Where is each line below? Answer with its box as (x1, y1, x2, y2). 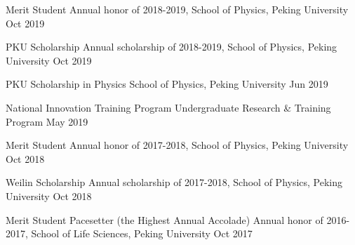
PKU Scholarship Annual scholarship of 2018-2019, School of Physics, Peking (6, 39, 337, 54)
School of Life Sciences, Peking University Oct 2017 (31, 226, 253, 241)
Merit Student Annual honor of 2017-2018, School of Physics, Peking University (6, 138, 349, 152)
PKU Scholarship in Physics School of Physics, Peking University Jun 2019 (6, 77, 328, 91)
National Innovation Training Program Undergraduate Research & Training (6, 100, 331, 114)
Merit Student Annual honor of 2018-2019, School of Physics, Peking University (6, 2, 349, 16)
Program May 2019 (6, 114, 88, 128)
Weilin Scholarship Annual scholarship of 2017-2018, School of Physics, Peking (6, 175, 343, 190)
